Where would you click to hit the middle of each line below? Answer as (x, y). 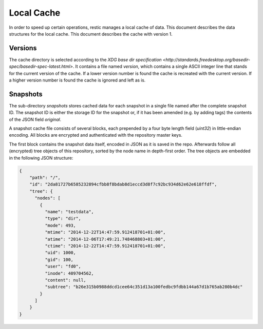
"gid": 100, (59, 259)
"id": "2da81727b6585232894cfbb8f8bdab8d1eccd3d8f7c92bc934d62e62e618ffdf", (123, 185)
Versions (23, 48)
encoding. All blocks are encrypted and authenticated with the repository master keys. (96, 135)
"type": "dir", (63, 219)
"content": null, (65, 280)
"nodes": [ (48, 198)
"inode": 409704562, (69, 273)
